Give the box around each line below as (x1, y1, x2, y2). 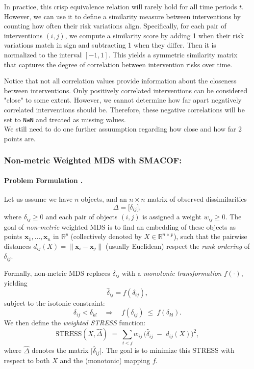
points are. (4, 133, 36, 143)
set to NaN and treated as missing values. (4, 114, 126, 124)
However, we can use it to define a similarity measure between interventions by (4, 11, 241, 21)
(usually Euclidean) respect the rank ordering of (105, 240, 250, 251)
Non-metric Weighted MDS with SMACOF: (4, 154, 182, 166)
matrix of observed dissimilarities (147, 194, 247, 204)
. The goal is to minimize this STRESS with (102, 345, 234, 355)
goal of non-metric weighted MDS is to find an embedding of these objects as (4, 221, 236, 232)
